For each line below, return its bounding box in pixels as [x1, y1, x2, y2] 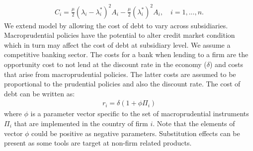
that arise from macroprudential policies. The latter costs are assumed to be [4, 69, 236, 79]
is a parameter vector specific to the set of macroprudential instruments [30, 108, 249, 119]
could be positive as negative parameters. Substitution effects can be [31, 128, 240, 138]
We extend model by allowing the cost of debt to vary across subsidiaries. [4, 20, 228, 30]
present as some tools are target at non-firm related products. [4, 138, 192, 148]
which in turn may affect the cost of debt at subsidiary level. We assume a [4, 39, 231, 50]
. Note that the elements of [153, 118, 235, 128]
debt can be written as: [4, 88, 75, 98]
